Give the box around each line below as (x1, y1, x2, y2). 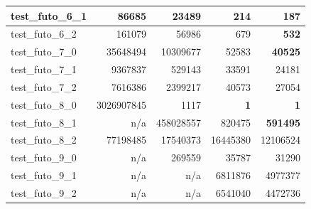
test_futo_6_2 (11, 26, 77, 41)
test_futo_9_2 (11, 185, 77, 200)
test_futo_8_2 (11, 132, 77, 147)
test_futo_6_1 (11, 8, 87, 23)
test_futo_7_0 (11, 44, 77, 59)
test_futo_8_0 (11, 97, 77, 112)
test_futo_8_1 (11, 114, 77, 129)
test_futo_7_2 (11, 79, 77, 94)
